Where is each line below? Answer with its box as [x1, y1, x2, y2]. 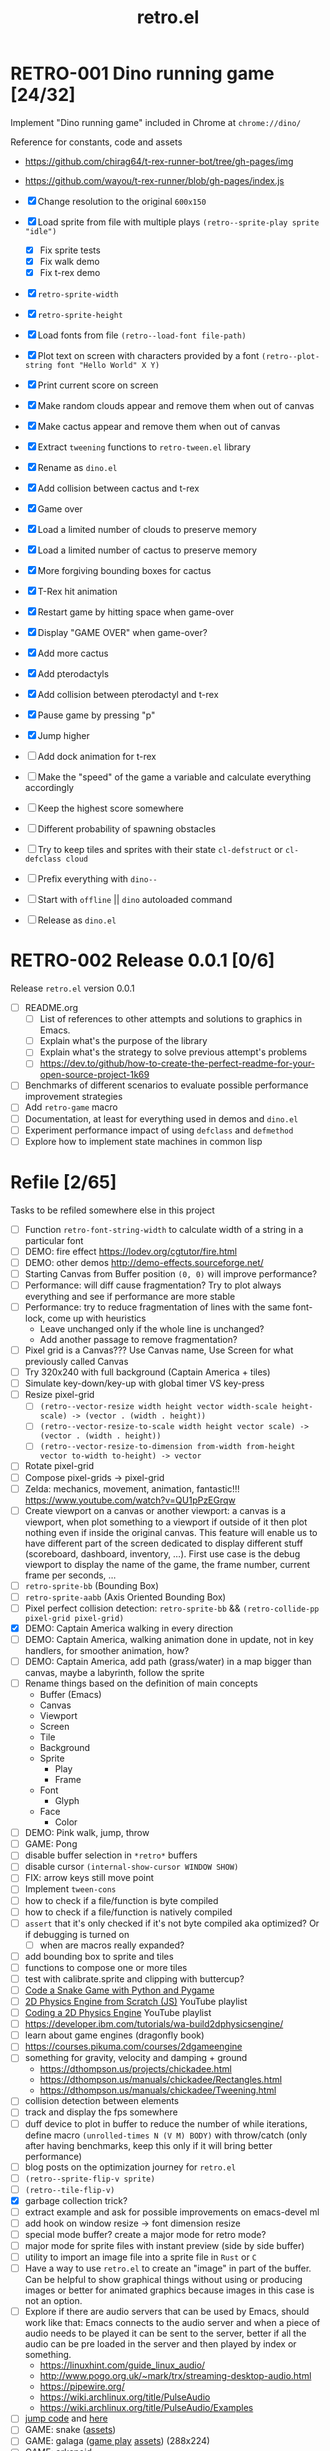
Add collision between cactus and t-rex [37, 482, 200, 495]
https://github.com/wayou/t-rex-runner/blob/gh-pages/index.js [24, 174, 285, 186]
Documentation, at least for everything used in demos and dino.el [24, 1112, 299, 1125]
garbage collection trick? [24, 2194, 128, 2206]
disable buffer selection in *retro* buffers [24, 1849, 198, 1861]
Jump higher [37, 730, 90, 742]
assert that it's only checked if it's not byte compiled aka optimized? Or [24, 1917, 320, 1929]
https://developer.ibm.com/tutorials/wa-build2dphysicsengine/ [24, 2018, 284, 2030]
